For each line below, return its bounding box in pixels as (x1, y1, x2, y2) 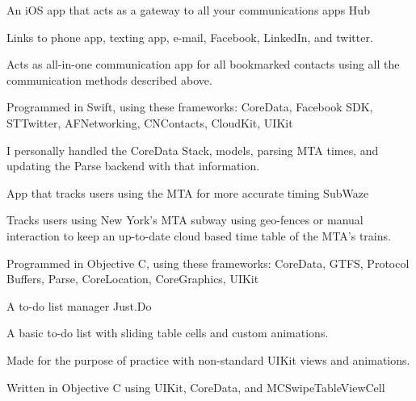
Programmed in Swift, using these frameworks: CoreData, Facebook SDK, (6, 98, 373, 115)
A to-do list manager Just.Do (6, 297, 152, 314)
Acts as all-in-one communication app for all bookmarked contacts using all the (6, 56, 400, 73)
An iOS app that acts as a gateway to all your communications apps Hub (6, 2, 370, 18)
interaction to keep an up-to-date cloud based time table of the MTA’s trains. (6, 227, 391, 244)
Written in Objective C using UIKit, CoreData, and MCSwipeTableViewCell (6, 378, 385, 395)
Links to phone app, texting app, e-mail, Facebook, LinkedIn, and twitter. (6, 28, 373, 45)
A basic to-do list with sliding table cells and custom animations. (6, 324, 329, 341)
